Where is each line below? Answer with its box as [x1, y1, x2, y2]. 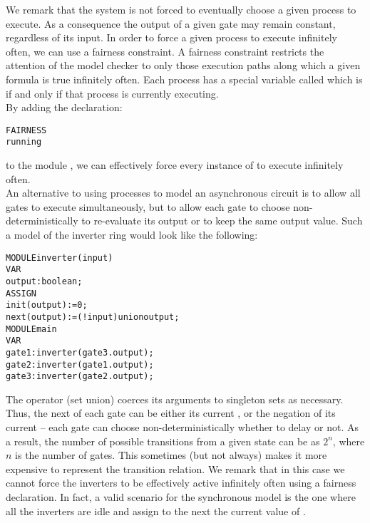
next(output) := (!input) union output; [6, 311, 180, 322]
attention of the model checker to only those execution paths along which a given [6, 58, 361, 73]
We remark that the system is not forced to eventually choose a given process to [6, 2, 356, 16]
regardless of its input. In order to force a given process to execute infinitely [6, 30, 337, 45]
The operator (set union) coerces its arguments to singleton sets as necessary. [6, 391, 344, 406]
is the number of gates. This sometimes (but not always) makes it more [15, 447, 327, 462]
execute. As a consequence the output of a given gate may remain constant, [6, 16, 336, 31]
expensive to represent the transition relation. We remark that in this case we [6, 461, 345, 476]
